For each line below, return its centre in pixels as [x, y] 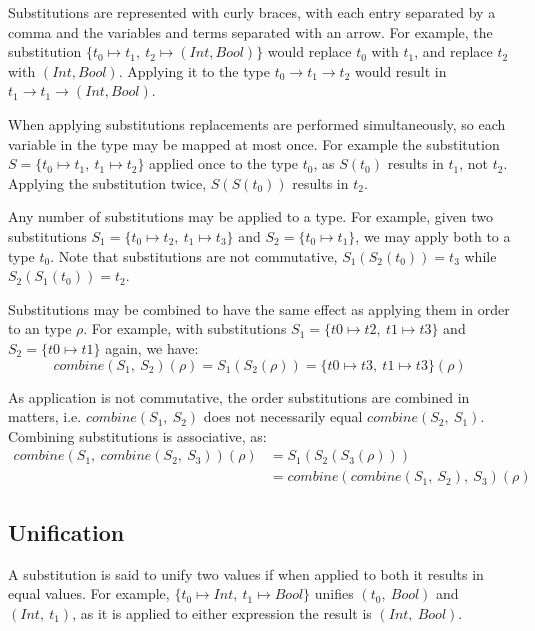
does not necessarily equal [283, 416]
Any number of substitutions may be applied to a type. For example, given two [251, 216]
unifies [334, 593]
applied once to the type [224, 163]
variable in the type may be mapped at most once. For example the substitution [254, 143]
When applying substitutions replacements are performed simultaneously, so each [257, 123]
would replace [309, 51]
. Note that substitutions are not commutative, [194, 255]
